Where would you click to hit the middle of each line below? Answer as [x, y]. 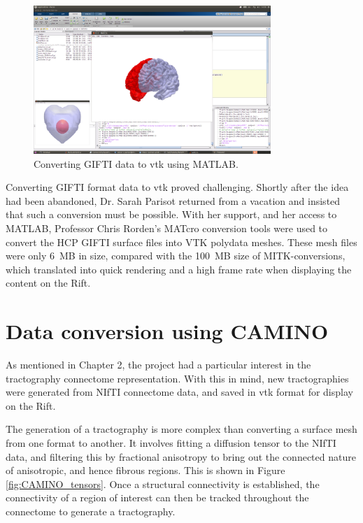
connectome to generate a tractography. [91, 511]
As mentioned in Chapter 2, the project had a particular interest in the [158, 365]
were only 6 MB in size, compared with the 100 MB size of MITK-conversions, [176, 256]
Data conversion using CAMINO [167, 331]
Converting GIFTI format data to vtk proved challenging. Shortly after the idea [177, 187]
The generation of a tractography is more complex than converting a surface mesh [181, 429]
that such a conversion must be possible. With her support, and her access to [171, 214]
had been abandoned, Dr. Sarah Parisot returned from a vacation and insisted [173, 200]
